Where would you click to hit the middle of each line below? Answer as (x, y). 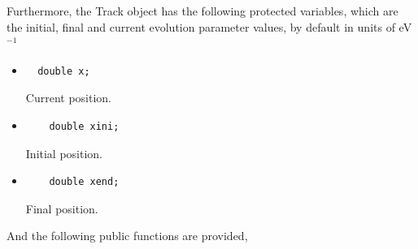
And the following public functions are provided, (127, 236)
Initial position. (64, 153)
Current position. (68, 98)
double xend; (84, 182)
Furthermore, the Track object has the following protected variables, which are (202, 11)
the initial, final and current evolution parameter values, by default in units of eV (209, 26)
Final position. (62, 208)
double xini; (84, 126)
